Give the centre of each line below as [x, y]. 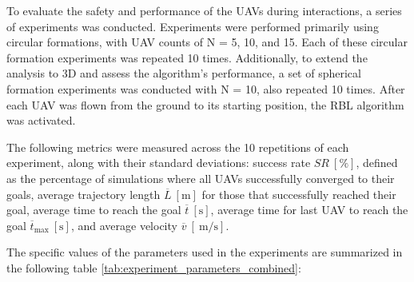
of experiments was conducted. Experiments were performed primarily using [193, 26]
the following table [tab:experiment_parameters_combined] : [154, 267]
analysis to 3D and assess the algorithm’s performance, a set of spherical [184, 73]
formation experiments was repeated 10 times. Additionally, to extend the [187, 57]
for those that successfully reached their [299, 194]
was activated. [41, 120]
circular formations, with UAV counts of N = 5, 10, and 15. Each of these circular [207, 42]
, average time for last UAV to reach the [309, 210]
